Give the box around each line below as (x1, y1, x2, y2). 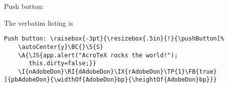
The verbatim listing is (4, 17, 73, 28)
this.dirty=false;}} (29, 60, 97, 67)
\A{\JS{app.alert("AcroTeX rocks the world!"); (18, 51, 178, 59)
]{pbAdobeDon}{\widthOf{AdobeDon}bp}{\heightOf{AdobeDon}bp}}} (4, 76, 217, 84)
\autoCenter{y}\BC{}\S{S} (18, 43, 104, 50)
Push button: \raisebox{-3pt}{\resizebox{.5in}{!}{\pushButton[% (4, 35, 224, 43)
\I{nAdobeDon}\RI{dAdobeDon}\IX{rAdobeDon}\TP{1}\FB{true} (18, 68, 217, 75)
